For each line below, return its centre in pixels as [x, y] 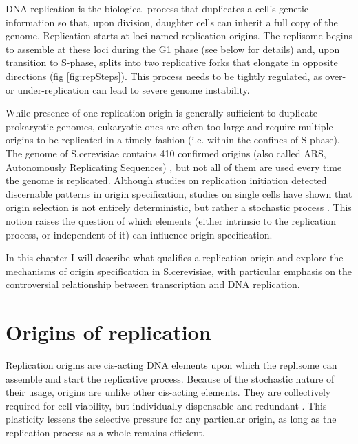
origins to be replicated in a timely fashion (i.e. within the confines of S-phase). [173, 140]
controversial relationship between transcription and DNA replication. [153, 284]
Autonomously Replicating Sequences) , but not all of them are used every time [174, 166]
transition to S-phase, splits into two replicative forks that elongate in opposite [172, 62]
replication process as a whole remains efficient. [105, 432]
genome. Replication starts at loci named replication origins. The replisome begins [179, 36]
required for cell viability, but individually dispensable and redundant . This [166, 405]
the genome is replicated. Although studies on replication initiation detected [166, 180]
